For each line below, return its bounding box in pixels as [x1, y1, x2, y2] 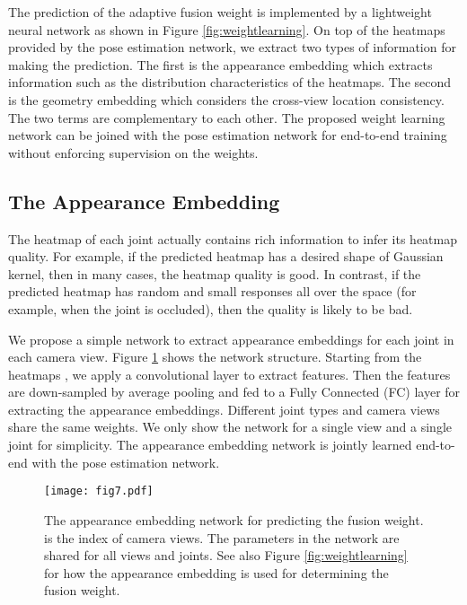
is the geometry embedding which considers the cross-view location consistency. [8, 90, 445, 109]
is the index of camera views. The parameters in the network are [44, 528, 400, 547]
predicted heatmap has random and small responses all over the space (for [8, 282, 417, 301]
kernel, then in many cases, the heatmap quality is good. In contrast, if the [8, 264, 421, 283]
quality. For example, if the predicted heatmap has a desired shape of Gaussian [8, 247, 444, 266]
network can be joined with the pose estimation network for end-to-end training [8, 126, 447, 145]
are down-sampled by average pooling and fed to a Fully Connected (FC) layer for [8, 382, 461, 401]
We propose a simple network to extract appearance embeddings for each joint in [8, 329, 454, 348]
